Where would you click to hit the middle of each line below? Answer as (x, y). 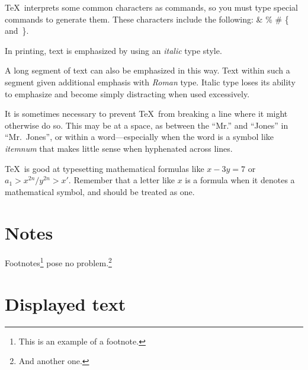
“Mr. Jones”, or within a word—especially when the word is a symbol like (139, 137)
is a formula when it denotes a (240, 180)
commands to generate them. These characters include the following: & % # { (147, 19)
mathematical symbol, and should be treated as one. (100, 191)
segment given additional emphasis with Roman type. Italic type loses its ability (150, 82)
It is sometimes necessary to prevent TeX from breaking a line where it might (146, 114)
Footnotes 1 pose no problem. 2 (58, 262)
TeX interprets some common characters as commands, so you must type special (151, 7)
